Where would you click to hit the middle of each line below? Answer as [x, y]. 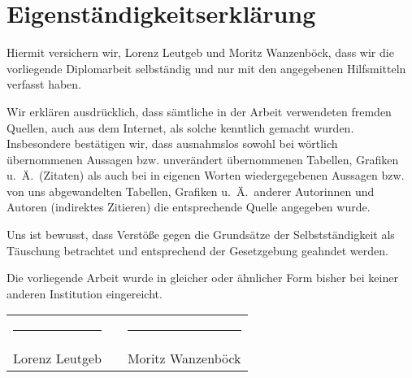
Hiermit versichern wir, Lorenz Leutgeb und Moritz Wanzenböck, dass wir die [200, 52]
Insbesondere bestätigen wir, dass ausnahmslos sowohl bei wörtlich [172, 143]
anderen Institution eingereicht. [85, 293]
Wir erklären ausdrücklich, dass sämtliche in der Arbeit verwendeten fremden [199, 111]
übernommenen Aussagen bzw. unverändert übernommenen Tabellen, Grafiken [203, 159]
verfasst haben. [44, 84]
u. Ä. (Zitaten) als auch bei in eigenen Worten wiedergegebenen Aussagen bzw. [206, 175]
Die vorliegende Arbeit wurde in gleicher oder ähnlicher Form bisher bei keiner [202, 278]
